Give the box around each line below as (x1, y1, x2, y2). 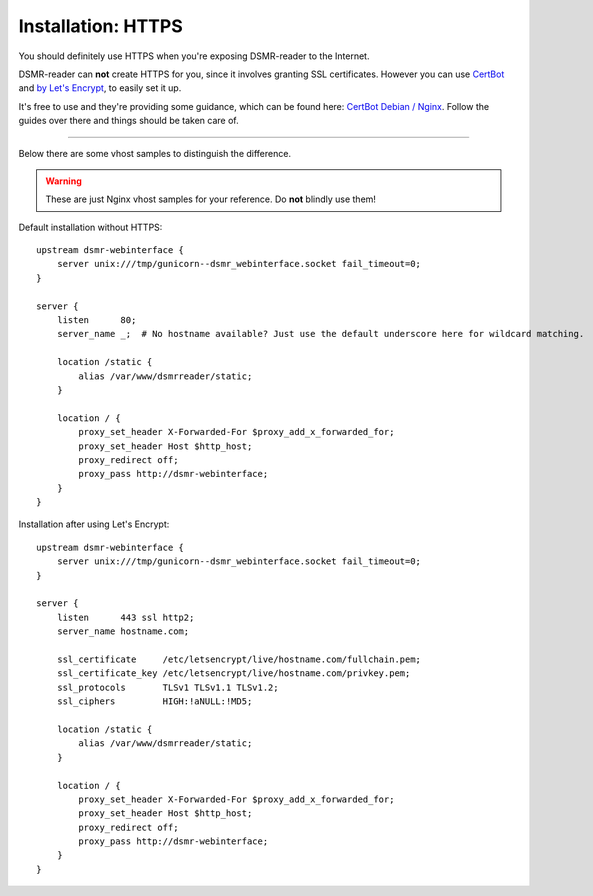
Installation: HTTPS (18, 15, 184, 37)
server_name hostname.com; (56, 626, 190, 637)
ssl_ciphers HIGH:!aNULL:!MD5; (56, 696, 253, 707)
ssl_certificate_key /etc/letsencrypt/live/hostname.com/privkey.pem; (56, 668, 411, 679)
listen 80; (56, 315, 137, 326)
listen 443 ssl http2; (56, 611, 195, 623)
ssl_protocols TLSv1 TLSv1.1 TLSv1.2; (56, 681, 279, 693)
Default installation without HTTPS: (18, 221, 163, 233)
